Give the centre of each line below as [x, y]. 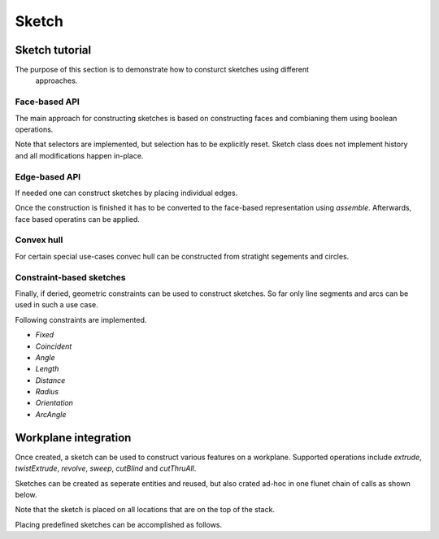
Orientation [54, 403]
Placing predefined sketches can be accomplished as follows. [119, 524]
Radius [47, 392]
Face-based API [48, 102]
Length [47, 369]
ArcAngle [51, 414]
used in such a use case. [57, 305]
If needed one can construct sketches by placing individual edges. [126, 193]
